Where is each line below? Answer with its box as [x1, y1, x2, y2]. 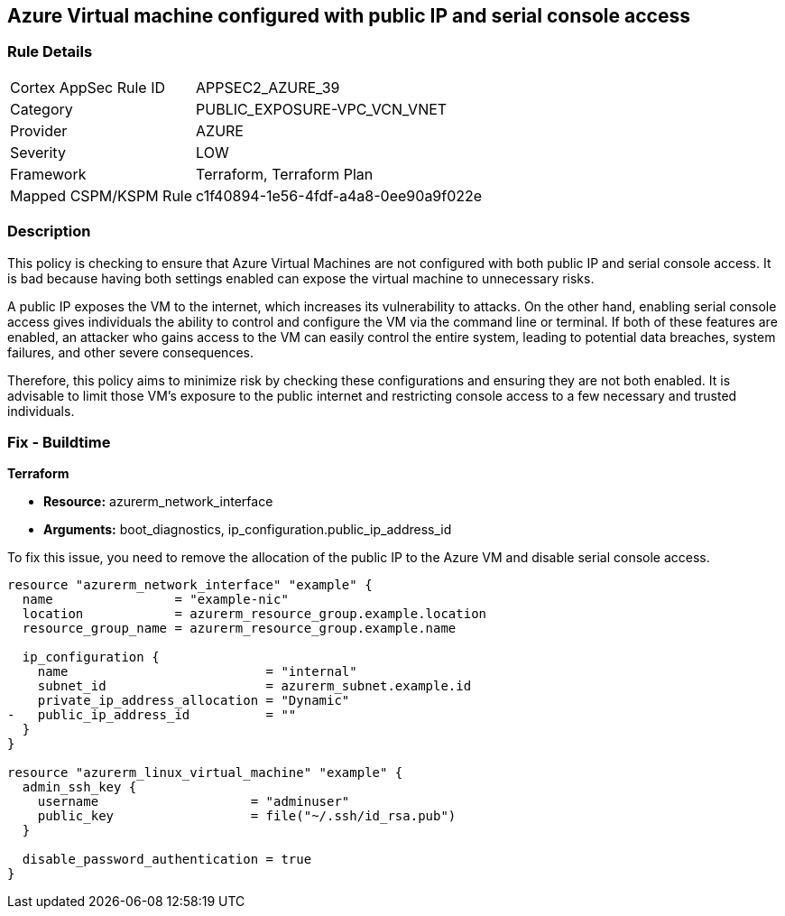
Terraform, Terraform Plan [196, 164, 374, 183]
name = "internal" [37, 664, 357, 680]
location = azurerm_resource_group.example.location [22, 606, 487, 622]
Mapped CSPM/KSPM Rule [10, 186, 193, 205]
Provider [10, 121, 68, 140]
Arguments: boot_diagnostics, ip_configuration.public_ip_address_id [43, 522, 452, 538]
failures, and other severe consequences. [7, 344, 254, 360]
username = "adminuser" [37, 794, 350, 810]
